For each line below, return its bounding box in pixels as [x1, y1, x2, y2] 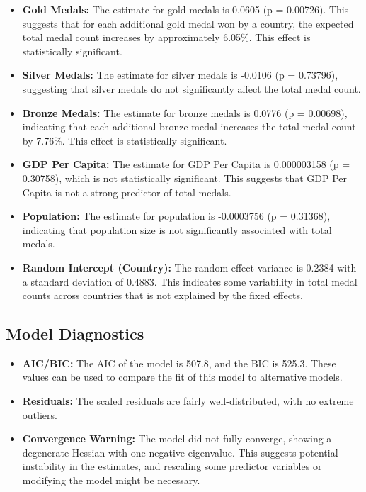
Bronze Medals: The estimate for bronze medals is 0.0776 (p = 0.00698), [22, 105, 348, 120]
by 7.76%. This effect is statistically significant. [22, 133, 227, 147]
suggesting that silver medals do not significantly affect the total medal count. [22, 81, 361, 96]
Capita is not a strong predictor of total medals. [22, 184, 231, 199]
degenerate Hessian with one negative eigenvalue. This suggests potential [22, 445, 338, 459]
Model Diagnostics [6, 323, 144, 345]
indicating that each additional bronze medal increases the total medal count [22, 119, 356, 134]
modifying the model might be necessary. [22, 473, 200, 488]
